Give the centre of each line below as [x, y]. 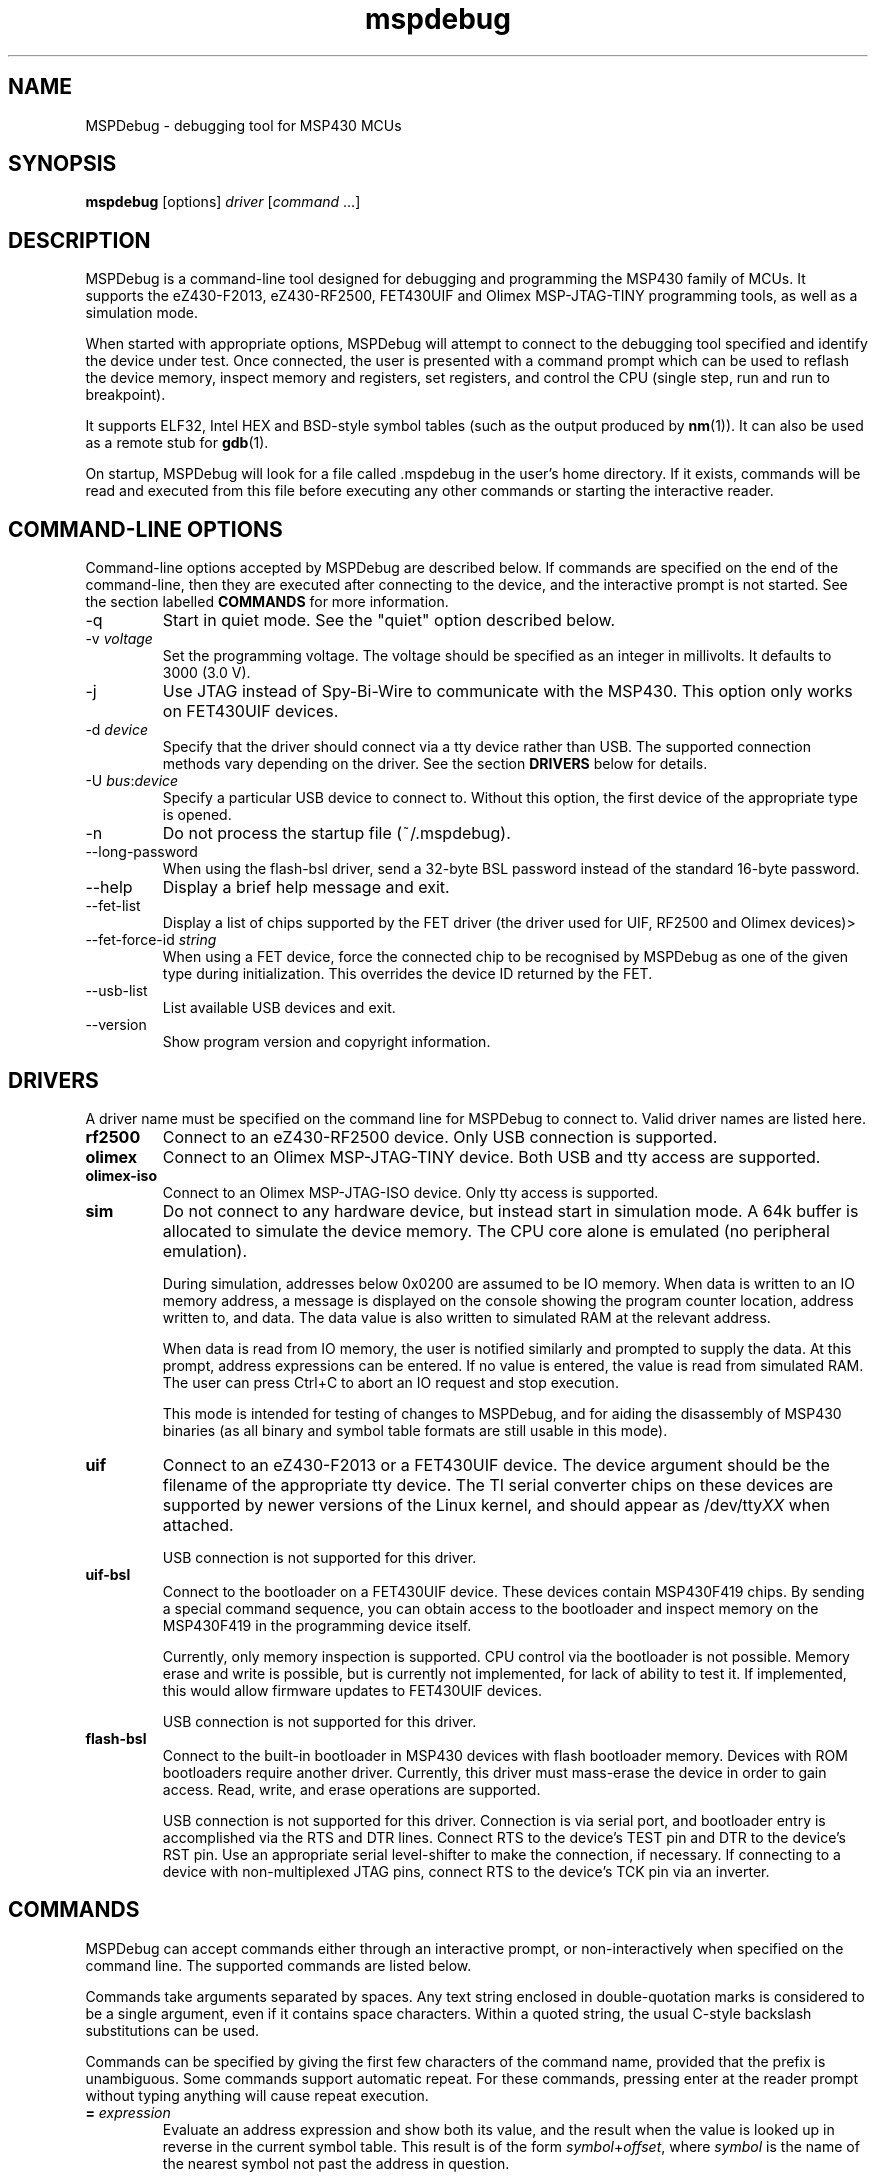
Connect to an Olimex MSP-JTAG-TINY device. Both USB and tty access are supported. [491, 1156]
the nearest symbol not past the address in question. [336, 2163]
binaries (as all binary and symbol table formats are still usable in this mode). [415, 1430]
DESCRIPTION [79, 240]
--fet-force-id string [151, 940]
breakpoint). [125, 395]
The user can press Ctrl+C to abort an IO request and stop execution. [390, 1382]
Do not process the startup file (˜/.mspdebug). [336, 833]
